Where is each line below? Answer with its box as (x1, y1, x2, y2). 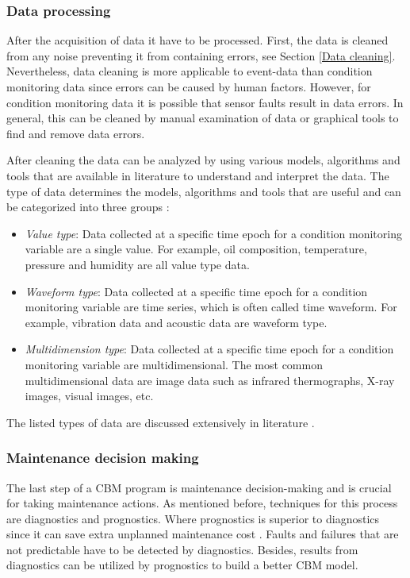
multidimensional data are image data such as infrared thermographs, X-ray (25, 372, 395, 388)
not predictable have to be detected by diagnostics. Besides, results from (6, 541, 358, 557)
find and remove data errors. (6, 125, 145, 141)
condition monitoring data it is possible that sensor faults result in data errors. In (6, 94, 404, 110)
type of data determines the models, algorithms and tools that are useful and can (6, 183, 401, 199)
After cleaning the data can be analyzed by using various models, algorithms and (6, 152, 400, 168)
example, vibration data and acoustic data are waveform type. (25, 314, 328, 330)
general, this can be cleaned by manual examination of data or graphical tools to (6, 110, 399, 126)
